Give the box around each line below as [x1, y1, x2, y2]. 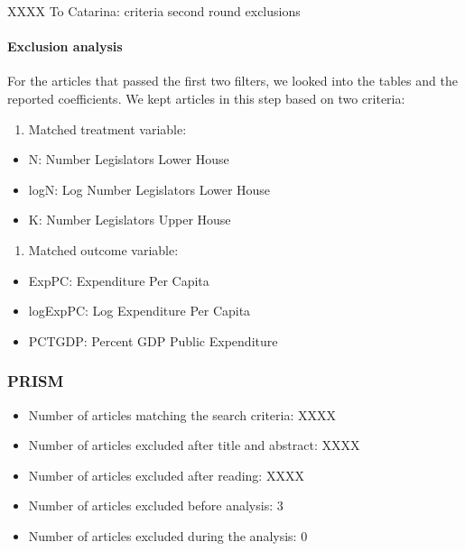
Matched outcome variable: [28, 240, 179, 259]
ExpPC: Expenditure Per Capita [28, 271, 209, 289]
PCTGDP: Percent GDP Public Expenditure [28, 331, 278, 350]
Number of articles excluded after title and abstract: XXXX [28, 436, 360, 455]
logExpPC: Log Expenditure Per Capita [28, 301, 251, 320]
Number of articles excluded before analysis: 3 [28, 496, 284, 515]
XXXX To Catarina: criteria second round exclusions [7, 2, 301, 20]
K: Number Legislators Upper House [28, 210, 231, 229]
